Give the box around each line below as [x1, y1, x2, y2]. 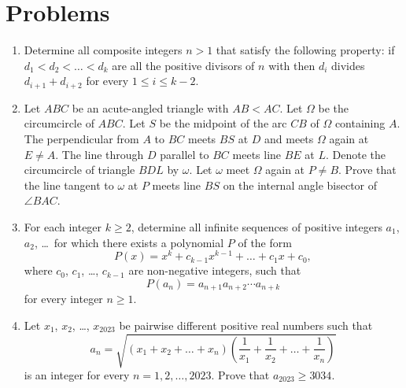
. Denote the [326, 146, 386, 162]
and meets [264, 130, 314, 146]
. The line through [55, 146, 144, 162]
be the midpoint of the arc [159, 115, 287, 131]
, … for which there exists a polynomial [34, 234, 224, 250]
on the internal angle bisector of [223, 176, 378, 193]
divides [331, 57, 365, 73]
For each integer [24, 218, 102, 235]
